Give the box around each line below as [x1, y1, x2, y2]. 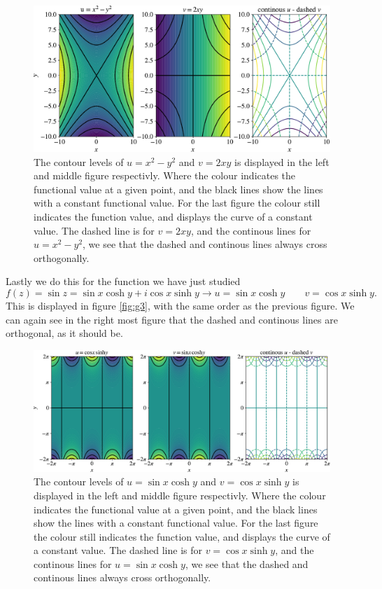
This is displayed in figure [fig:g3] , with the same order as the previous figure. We [6, 298, 355, 313]
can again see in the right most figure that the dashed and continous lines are [6, 312, 338, 326]
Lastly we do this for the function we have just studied [6, 274, 241, 289]
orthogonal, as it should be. [6, 326, 123, 340]
